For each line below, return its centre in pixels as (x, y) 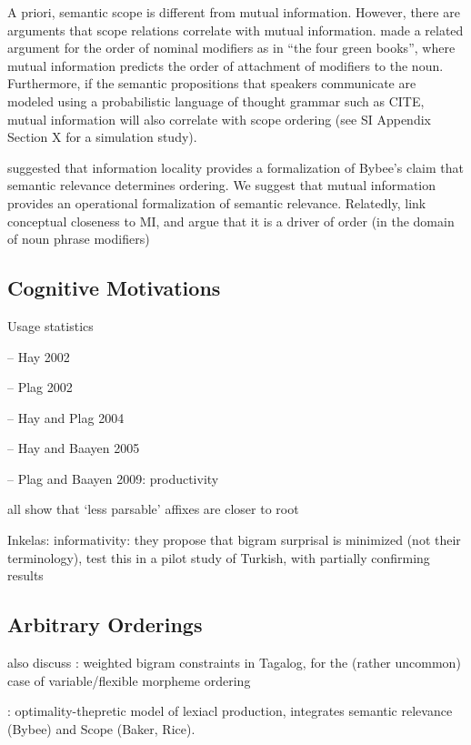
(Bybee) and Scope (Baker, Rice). (101, 728)
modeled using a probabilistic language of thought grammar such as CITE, (216, 101)
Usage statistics (50, 325)
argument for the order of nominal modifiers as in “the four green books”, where (231, 48)
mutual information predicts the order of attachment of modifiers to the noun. (225, 65)
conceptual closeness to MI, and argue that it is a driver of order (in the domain (231, 221)
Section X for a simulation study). (102, 137)
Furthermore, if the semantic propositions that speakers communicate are (212, 83)
